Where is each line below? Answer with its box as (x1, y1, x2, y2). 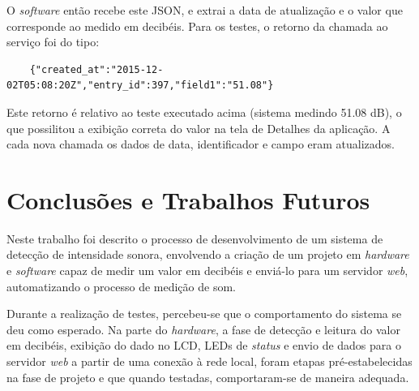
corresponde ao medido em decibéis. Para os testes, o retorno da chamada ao (6, 17, 388, 34)
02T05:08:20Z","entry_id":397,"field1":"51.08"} (6, 79, 274, 92)
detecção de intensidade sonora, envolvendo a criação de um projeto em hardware (6, 246, 409, 263)
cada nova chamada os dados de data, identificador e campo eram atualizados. (6, 135, 395, 153)
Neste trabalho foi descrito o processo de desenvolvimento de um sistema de (6, 230, 383, 247)
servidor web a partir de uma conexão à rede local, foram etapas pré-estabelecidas (6, 353, 413, 370)
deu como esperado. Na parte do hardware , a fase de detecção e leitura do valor (6, 320, 400, 337)
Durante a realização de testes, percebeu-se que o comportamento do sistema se (6, 305, 402, 322)
